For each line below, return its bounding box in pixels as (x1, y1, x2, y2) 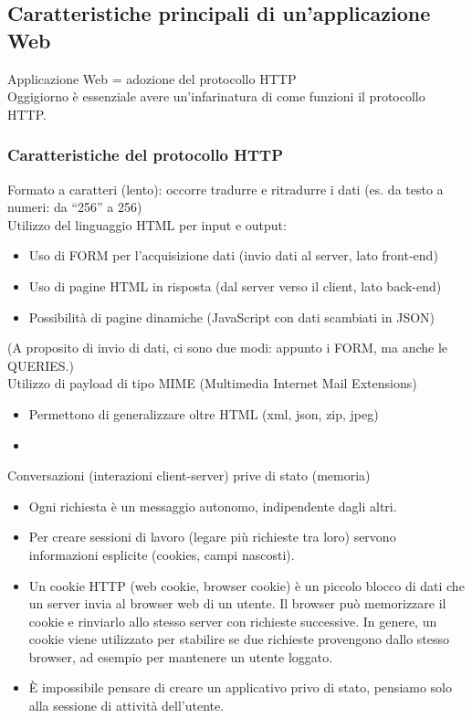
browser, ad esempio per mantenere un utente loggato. (28, 647, 333, 666)
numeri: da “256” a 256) (7, 197, 142, 216)
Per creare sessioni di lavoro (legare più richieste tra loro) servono (28, 527, 396, 546)
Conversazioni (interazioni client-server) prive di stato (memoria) (7, 466, 371, 485)
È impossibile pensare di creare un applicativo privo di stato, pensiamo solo (28, 678, 453, 697)
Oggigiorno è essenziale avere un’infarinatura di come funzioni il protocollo (7, 87, 425, 106)
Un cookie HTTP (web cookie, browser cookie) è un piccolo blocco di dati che (28, 575, 465, 595)
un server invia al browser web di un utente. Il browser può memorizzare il (28, 594, 446, 613)
